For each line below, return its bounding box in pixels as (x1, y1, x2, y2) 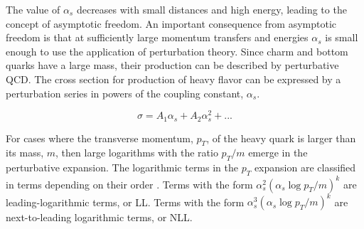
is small (325, 30, 358, 45)
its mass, (6, 145, 44, 160)
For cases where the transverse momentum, (6, 130, 193, 145)
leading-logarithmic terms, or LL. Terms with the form (6, 194, 245, 209)
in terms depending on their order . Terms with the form (6, 176, 253, 191)
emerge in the (248, 145, 308, 160)
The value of (6, 2, 60, 16)
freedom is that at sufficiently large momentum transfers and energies (6, 30, 309, 45)
